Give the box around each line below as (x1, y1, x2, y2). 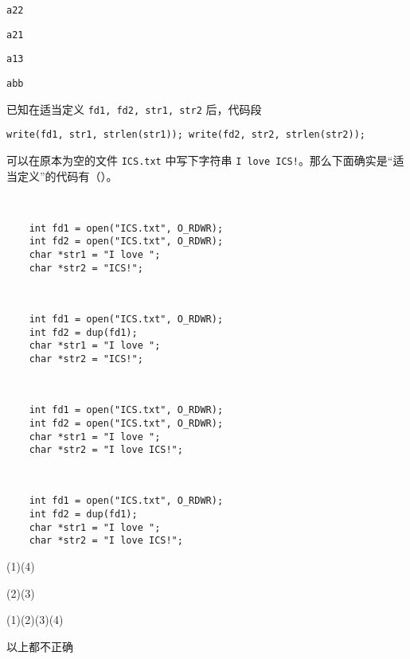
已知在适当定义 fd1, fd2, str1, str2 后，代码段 (6, 100, 262, 117)
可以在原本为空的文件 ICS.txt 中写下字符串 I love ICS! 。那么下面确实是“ (6, 151, 393, 168)
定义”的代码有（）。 (17, 167, 118, 184)
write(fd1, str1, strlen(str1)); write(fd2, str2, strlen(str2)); (6, 129, 366, 141)
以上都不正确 (6, 638, 73, 654)
